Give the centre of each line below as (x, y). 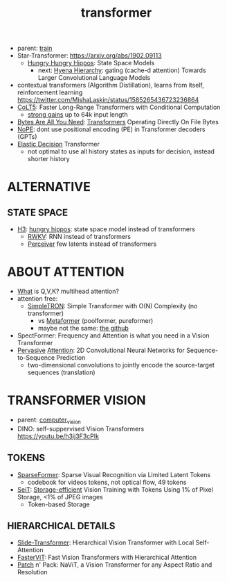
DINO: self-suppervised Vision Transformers (81, 429)
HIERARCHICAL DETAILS (61, 526)
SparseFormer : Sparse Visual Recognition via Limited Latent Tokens (114, 474)
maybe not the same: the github (83, 329)
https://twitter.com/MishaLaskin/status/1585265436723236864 (108, 100)
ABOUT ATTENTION (66, 272)
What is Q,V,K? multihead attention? (68, 291)
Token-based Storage (58, 504)
